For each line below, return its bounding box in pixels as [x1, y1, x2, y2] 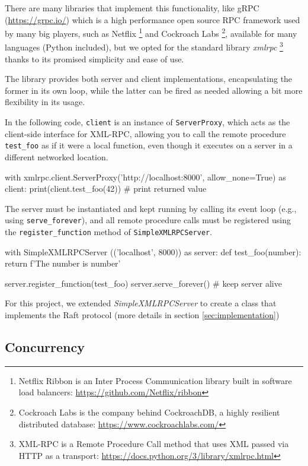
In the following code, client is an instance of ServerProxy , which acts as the [5, 116, 290, 128]
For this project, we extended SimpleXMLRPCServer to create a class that [5, 297, 277, 309]
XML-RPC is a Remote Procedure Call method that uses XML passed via [18, 438, 289, 450]
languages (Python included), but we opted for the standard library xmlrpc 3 [5, 39, 283, 53]
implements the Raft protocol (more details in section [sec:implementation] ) [5, 309, 280, 321]
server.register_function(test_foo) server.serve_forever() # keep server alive [5, 277, 282, 289]
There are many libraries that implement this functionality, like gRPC [5, 2, 259, 14]
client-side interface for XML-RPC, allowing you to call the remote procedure [5, 127, 286, 140]
